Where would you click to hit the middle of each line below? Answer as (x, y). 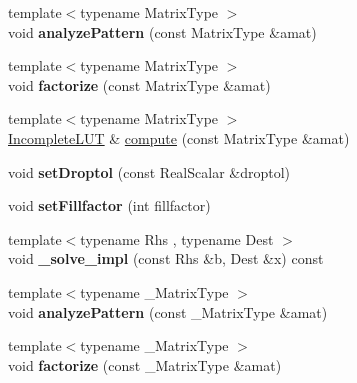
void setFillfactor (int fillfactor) (109, 205)
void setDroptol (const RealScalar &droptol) (149, 171)
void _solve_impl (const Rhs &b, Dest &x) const (166, 258)
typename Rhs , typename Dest (177, 238)
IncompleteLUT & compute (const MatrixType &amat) (179, 137)
